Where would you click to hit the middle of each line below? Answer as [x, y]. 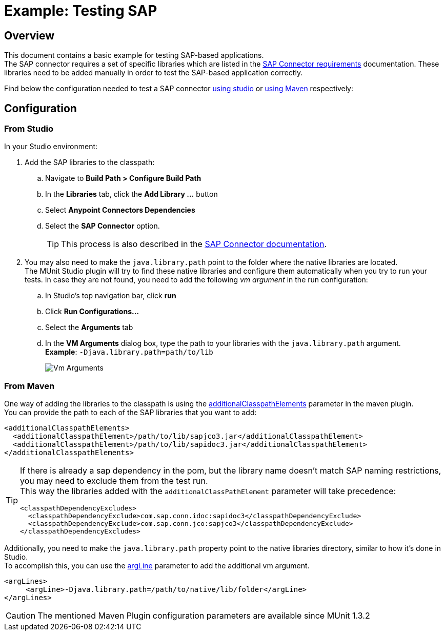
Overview [29, 35]
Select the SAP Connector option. [103, 226]
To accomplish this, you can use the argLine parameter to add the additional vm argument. [157, 566]
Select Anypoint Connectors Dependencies [120, 210]
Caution [21, 616]
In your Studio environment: [51, 147]
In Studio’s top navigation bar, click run [111, 296]
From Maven [29, 386]
